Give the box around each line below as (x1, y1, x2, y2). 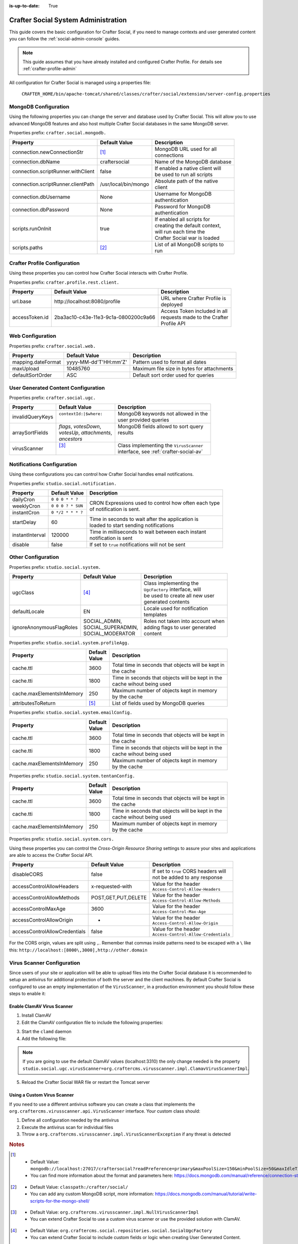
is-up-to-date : (9, 3, 40, 8)
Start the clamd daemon (21, 1029, 72, 1035)
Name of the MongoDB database (154, 158, 232, 165)
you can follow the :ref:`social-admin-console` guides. (9, 36, 120, 42)
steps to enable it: (9, 991, 46, 997)
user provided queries (117, 416, 169, 423)
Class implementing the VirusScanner (117, 442, 204, 449)
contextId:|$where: (59, 411, 103, 416)
